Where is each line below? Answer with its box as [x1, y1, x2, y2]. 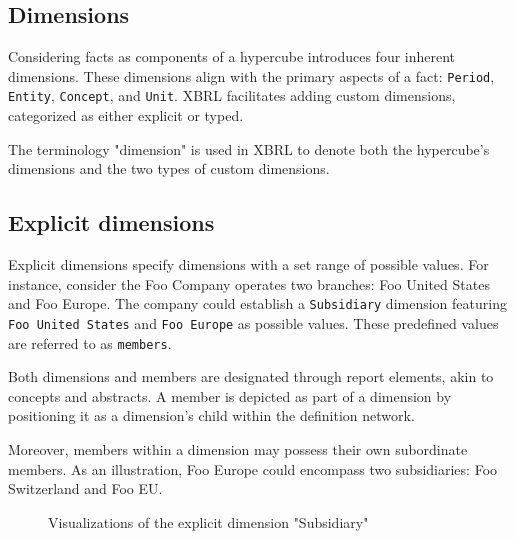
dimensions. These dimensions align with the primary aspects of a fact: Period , [8, 65, 495, 86]
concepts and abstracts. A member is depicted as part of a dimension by [8, 385, 452, 406]
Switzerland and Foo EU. [8, 478, 163, 499]
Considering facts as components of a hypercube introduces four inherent [8, 46, 456, 67]
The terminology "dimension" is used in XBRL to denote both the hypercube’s [8, 138, 490, 159]
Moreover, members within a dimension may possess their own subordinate [8, 439, 468, 460]
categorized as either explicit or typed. [8, 105, 244, 126]
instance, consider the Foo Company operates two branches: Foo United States [8, 273, 490, 294]
